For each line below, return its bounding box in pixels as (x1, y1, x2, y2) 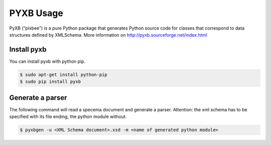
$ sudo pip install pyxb (20, 79, 81, 85)
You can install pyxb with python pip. (9, 58, 85, 64)
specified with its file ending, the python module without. (9, 113, 127, 120)
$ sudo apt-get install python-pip (20, 72, 107, 77)
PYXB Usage (9, 8, 64, 19)
